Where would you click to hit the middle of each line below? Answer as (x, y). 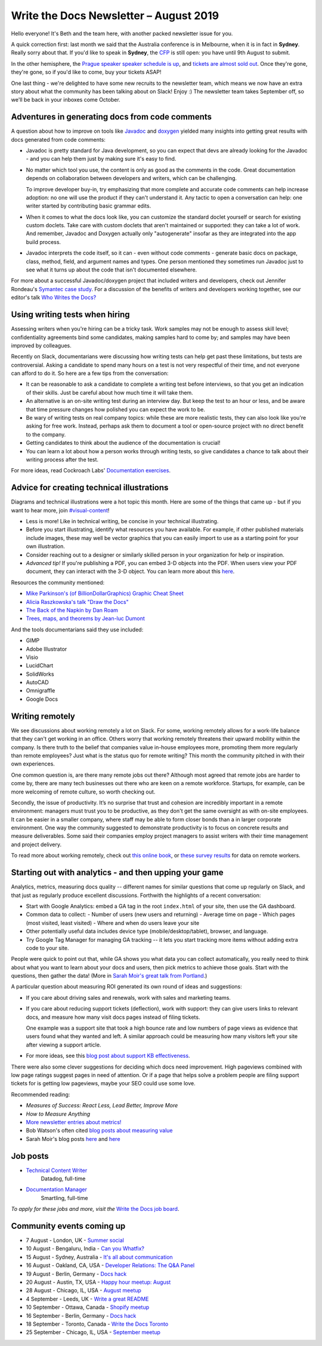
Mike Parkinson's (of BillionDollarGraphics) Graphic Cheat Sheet (105, 593)
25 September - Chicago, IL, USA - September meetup (93, 1332)
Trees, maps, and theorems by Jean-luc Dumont (86, 618)
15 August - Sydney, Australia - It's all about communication (99, 1257)
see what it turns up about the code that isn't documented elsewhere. (112, 270)
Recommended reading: (41, 1094)
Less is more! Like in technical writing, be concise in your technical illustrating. (122, 521)
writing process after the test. (62, 459)
